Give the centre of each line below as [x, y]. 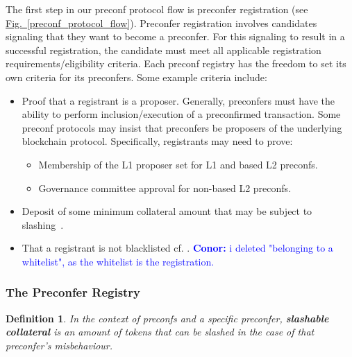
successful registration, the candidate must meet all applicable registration [164, 50]
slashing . [43, 224]
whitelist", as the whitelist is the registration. [118, 261]
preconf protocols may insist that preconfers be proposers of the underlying [182, 127]
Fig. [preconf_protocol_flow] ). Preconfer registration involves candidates [161, 23]
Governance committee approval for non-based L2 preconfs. [165, 188]
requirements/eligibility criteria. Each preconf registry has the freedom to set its [176, 63]
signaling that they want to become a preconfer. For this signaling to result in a [175, 36]
